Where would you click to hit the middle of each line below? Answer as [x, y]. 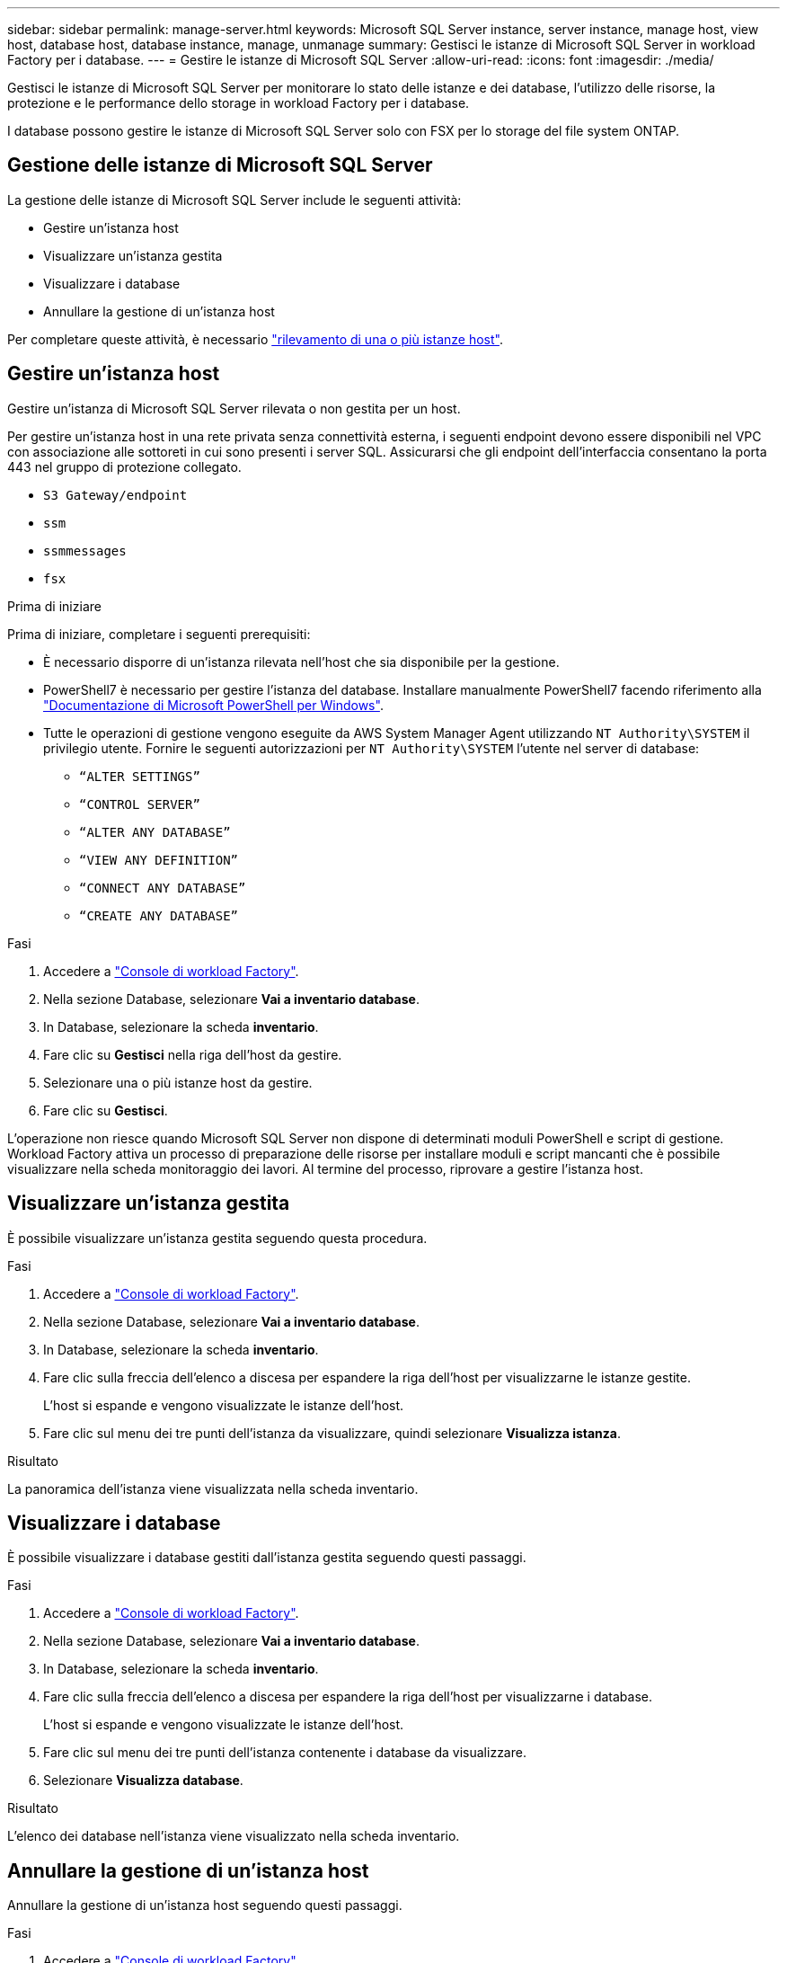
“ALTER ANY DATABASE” [155, 832]
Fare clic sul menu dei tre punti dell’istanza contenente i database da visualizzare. [285, 1753]
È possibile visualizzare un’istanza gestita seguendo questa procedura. [217, 1238]
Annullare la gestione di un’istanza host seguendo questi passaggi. [205, 1905]
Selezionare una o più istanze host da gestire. [178, 1082]
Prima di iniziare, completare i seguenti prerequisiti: [159, 634]
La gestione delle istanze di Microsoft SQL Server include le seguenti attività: [234, 200]
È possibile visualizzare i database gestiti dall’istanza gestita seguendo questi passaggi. [267, 1558]
